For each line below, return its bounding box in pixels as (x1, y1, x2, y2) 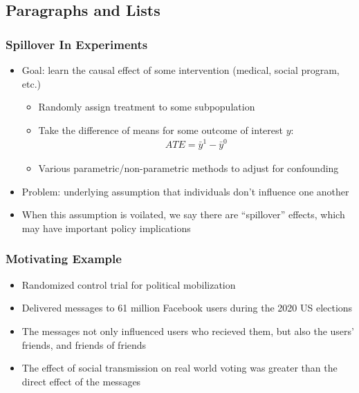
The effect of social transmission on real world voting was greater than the (21, 361, 338, 375)
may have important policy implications (21, 220, 191, 235)
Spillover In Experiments (6, 35, 148, 52)
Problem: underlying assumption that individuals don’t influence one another (21, 184, 349, 198)
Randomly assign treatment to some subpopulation (38, 99, 255, 114)
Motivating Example (6, 250, 122, 267)
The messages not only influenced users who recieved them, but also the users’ (21, 323, 354, 338)
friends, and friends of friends (21, 337, 147, 352)
